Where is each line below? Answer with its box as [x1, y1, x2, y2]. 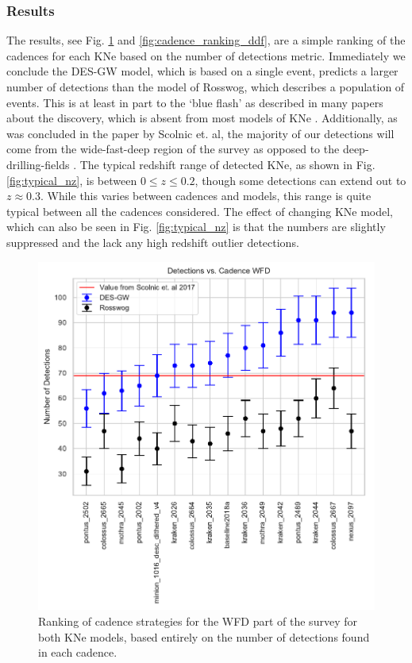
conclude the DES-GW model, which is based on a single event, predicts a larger [6, 63, 399, 79]
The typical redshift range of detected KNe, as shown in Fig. [79, 156, 375, 172]
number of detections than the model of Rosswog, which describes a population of [6, 79, 405, 94]
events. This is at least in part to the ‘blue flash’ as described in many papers [6, 94, 383, 110]
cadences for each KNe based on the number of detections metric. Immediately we [6, 47, 406, 64]
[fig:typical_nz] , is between [6, 172, 137, 188]
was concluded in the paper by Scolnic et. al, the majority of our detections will [6, 125, 395, 141]
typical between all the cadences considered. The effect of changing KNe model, [6, 202, 394, 219]
